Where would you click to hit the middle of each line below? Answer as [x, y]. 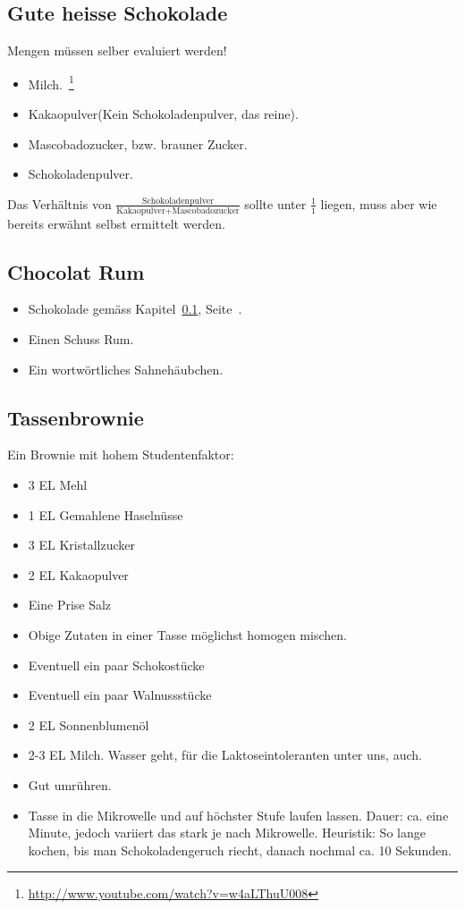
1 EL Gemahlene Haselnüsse [106, 514]
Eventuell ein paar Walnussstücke [120, 695]
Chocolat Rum [76, 271]
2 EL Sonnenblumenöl [89, 724]
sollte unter [275, 203]
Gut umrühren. [70, 784]
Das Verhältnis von [59, 203]
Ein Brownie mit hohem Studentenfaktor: [121, 454]
